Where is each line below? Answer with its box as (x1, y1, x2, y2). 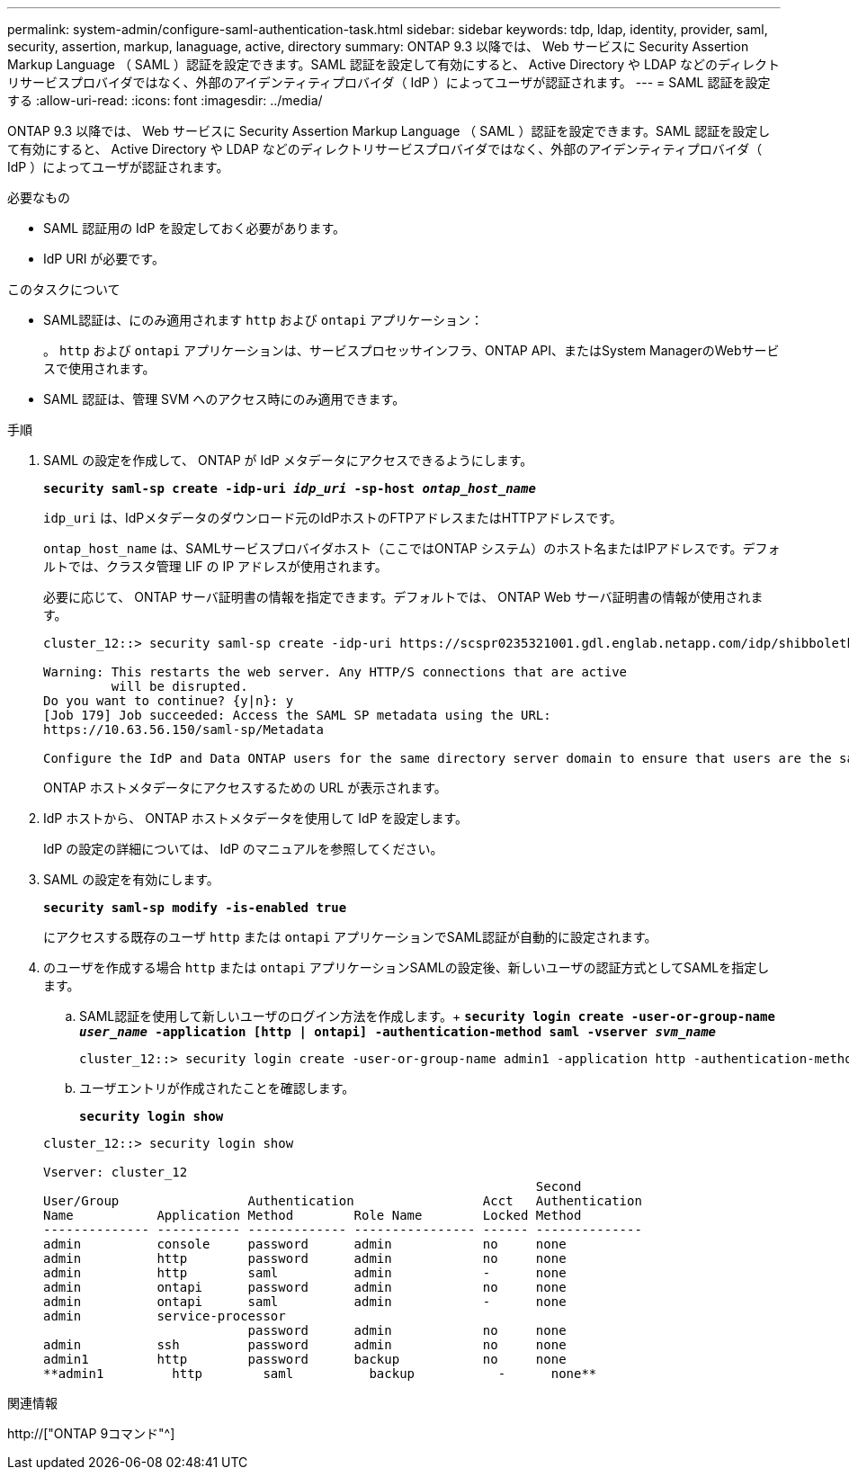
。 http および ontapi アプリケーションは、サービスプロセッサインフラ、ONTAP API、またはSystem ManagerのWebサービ (43, 343, 780, 358)
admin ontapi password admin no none (43, 1280, 567, 1294)
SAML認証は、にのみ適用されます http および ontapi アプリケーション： (43, 312, 483, 327)
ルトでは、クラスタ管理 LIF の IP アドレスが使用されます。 (43, 559, 388, 574)
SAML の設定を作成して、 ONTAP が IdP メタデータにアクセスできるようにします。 (43, 452, 533, 468)
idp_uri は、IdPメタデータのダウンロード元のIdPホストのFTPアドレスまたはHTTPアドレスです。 (43, 510, 622, 525)
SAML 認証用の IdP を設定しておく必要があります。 (43, 220, 346, 236)
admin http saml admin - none (43, 1266, 567, 1280)
